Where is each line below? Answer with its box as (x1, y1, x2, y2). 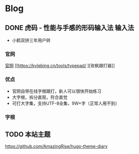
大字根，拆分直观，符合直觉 (12, 94, 68, 100)
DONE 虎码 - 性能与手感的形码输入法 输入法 (5, 23, 134, 32)
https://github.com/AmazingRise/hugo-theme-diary (5, 143, 108, 149)
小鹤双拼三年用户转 (12, 38, 51, 43)
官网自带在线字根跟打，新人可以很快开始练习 (12, 88, 102, 94)
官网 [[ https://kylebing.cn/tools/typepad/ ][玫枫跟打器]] (5, 63, 115, 69)
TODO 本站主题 (5, 130, 51, 138)
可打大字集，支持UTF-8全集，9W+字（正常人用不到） (12, 100, 120, 106)
